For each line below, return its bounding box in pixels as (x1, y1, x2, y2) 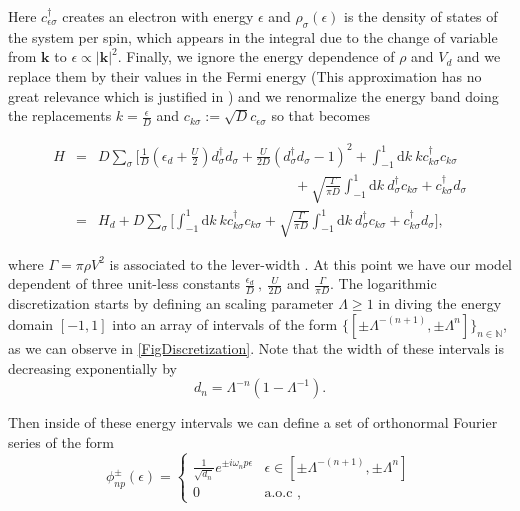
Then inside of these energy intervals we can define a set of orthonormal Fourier (8, 412, 498, 433)
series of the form (8, 431, 114, 452)
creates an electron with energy (62, 6, 254, 26)
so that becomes (271, 105, 370, 126)
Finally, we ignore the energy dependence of (126, 46, 395, 67)
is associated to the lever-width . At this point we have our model (109, 253, 512, 274)
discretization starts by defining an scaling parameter (8, 293, 334, 314)
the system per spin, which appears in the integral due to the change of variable (8, 26, 498, 47)
